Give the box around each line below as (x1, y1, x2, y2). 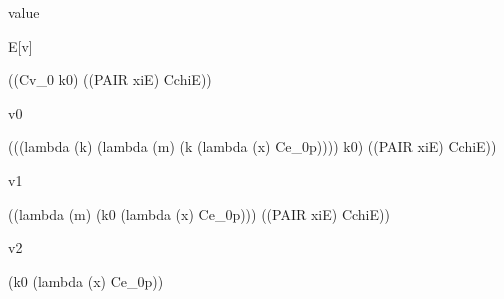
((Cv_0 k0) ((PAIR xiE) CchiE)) (8, 69, 212, 90)
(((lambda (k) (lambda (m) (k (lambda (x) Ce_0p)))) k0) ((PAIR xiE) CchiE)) (8, 136, 497, 157)
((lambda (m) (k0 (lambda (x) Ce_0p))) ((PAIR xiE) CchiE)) (8, 203, 390, 224)
